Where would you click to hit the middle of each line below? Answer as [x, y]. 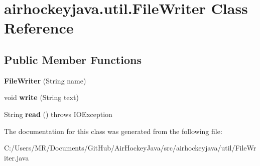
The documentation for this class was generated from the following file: [113, 131]
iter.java [17, 157]
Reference [39, 28]
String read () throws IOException [58, 114]
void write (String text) [41, 97]
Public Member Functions [73, 59]
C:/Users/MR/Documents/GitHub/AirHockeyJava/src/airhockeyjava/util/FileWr [130, 148]
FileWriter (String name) [45, 80]
